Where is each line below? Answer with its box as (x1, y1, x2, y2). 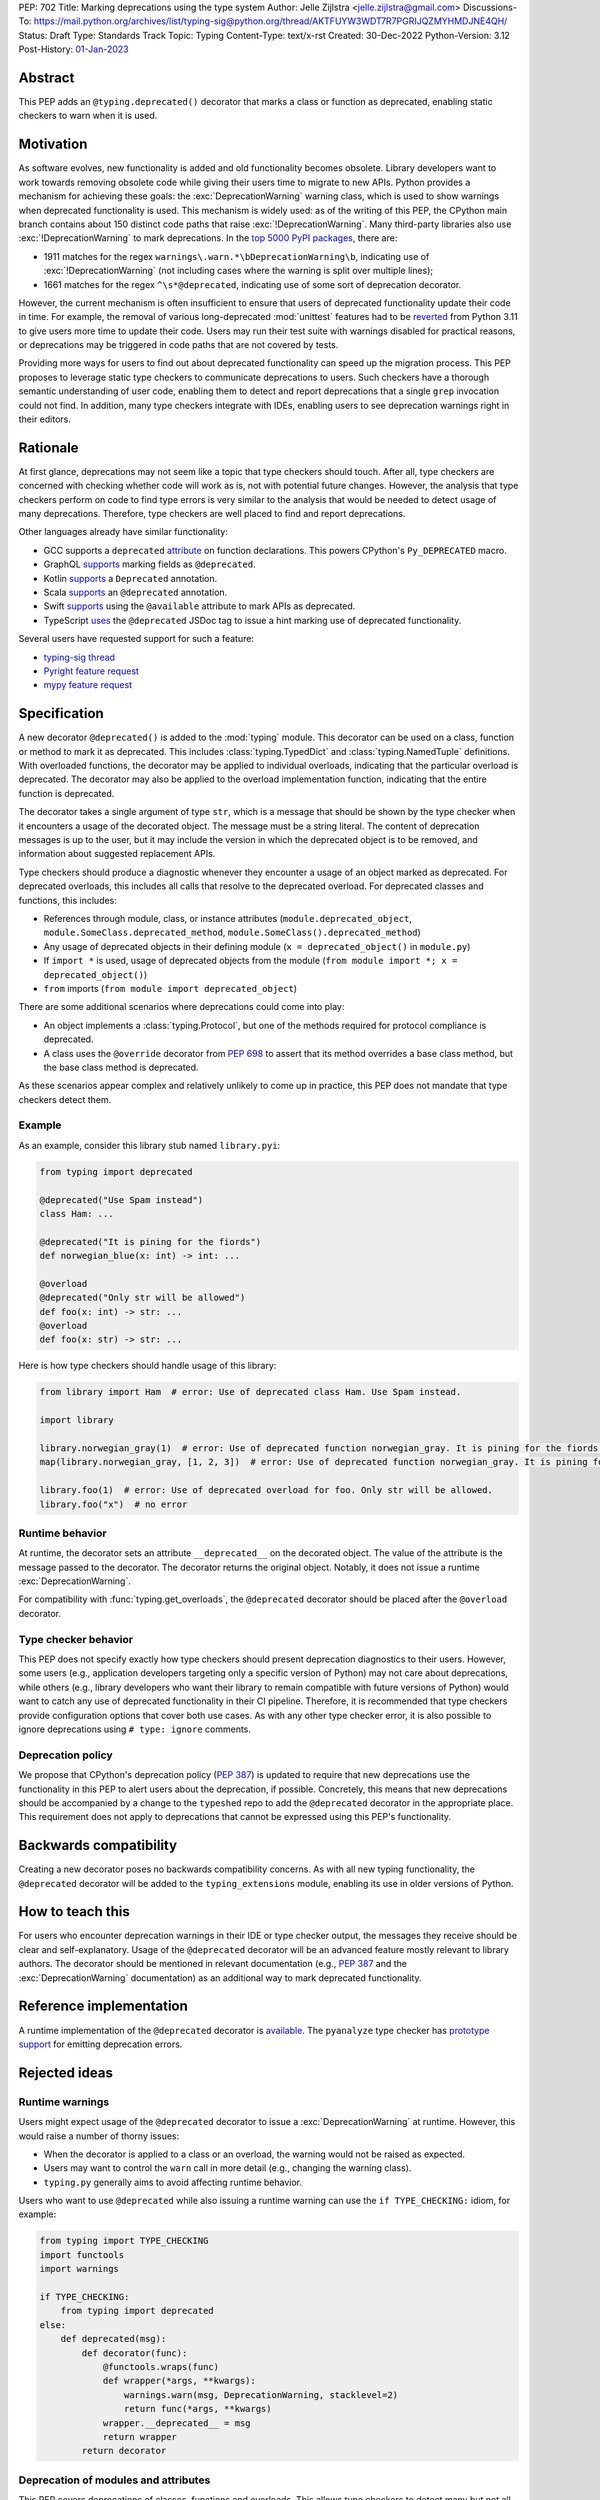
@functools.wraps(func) (102, 2361, 220, 2372)
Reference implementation (18, 1998, 189, 2015)
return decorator (81, 2445, 167, 2457)
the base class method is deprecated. (43, 1061, 199, 1073)
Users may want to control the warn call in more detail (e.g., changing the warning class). (43, 2162, 412, 2174)
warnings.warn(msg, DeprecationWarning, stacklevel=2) (123, 2389, 399, 2400)
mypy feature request (43, 679, 133, 691)
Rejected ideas (18, 2064, 114, 2081)
